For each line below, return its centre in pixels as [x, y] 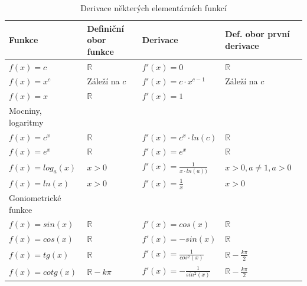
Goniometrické [35, 197]
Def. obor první [257, 34]
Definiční [106, 28]
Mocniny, [25, 111]
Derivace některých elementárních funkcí [153, 8]
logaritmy [26, 122]
